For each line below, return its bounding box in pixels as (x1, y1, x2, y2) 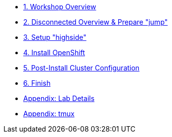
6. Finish (23, 79, 51, 87)
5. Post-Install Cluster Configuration (23, 64, 140, 72)
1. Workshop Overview (23, 2, 96, 11)
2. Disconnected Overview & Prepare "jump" (23, 18, 168, 26)
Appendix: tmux (23, 109, 75, 118)
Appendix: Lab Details (23, 94, 95, 103)
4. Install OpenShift (23, 48, 85, 57)
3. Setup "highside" (23, 33, 86, 41)
